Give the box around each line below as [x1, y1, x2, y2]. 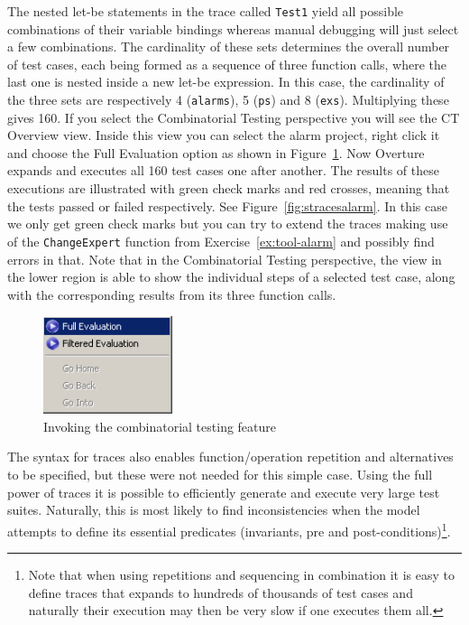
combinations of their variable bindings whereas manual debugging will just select [7, 19, 459, 38]
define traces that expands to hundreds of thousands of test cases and [28, 583, 413, 602]
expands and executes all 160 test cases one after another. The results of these [7, 161, 439, 180]
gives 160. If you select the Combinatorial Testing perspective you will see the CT [7, 107, 460, 126]
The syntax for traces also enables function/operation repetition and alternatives [7, 447, 454, 466]
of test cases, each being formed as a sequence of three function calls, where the [7, 54, 447, 73]
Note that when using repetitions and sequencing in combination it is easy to [28, 565, 455, 584]
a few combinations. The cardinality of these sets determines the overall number [7, 37, 450, 56]
